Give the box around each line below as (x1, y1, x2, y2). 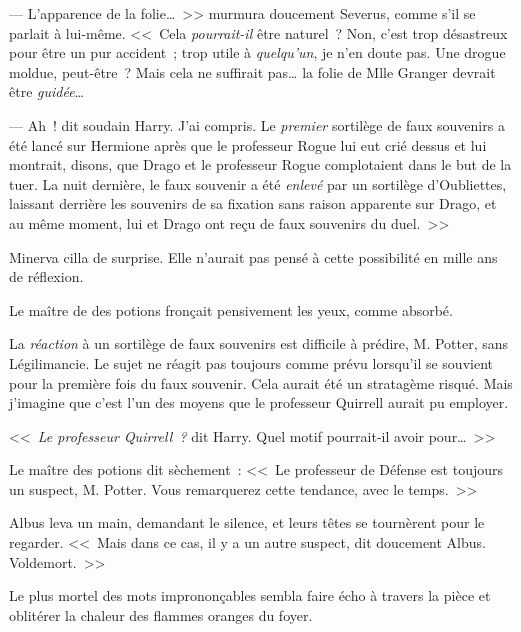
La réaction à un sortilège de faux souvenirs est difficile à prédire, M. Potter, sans (9, 333, 509, 354)
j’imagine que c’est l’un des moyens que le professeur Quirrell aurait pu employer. (9, 392, 509, 413)
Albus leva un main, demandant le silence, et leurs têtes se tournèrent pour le (9, 512, 485, 533)
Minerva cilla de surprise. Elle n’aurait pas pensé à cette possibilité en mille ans (9, 246, 498, 267)
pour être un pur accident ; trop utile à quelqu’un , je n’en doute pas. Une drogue (9, 42, 506, 63)
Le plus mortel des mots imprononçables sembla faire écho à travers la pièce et (9, 585, 491, 606)
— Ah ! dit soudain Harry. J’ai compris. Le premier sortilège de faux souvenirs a (9, 114, 505, 135)
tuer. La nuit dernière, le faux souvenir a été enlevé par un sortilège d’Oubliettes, (9, 173, 507, 194)
